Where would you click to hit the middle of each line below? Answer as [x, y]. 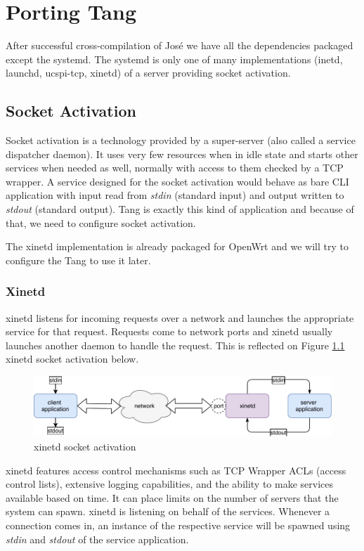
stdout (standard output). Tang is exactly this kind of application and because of [180, 209]
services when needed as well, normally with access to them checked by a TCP [175, 168]
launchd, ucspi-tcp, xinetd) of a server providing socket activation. [148, 73]
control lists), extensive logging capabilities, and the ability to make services [170, 484]
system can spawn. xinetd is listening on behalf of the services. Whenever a [168, 511]
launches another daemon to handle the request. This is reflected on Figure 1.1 [175, 345]
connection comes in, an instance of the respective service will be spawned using [178, 525]
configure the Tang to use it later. [78, 260]
